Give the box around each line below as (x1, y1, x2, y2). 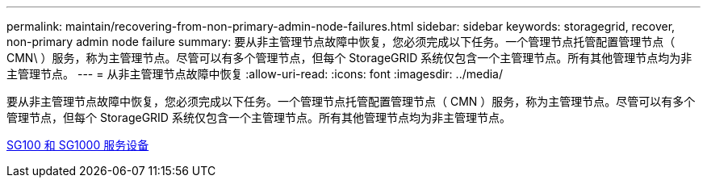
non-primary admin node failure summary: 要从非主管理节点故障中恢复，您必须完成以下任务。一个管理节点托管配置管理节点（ (6, 35, 676, 48)
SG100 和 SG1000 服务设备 (6, 138, 149, 152)
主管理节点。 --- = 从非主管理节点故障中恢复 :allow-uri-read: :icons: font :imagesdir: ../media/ (6, 67, 504, 81)
